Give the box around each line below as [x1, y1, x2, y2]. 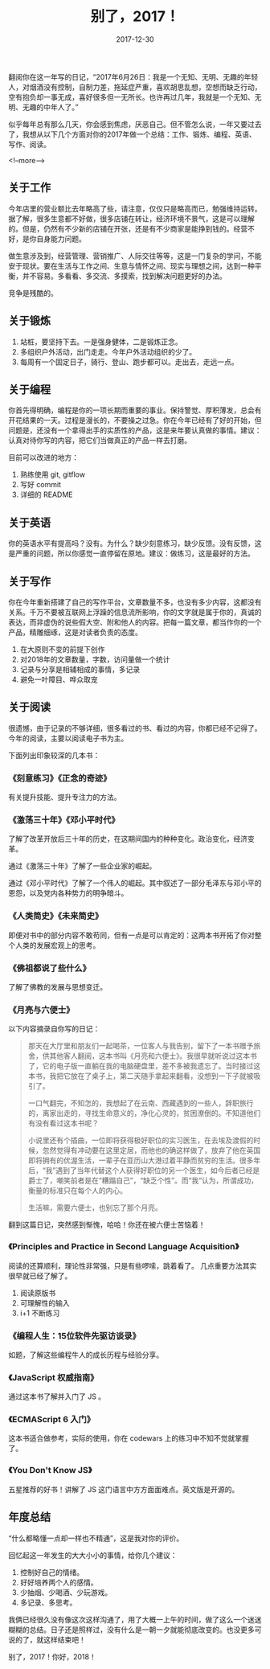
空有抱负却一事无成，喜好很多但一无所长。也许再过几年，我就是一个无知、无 [8, 92, 262, 101]
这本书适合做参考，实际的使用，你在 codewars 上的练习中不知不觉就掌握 [8, 1433, 249, 1443]
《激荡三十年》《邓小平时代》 [8, 814, 120, 826]
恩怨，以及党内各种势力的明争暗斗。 [8, 888, 129, 898]
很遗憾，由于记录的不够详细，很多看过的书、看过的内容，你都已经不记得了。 [8, 723, 262, 732]
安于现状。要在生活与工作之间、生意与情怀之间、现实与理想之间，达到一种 [8, 260, 255, 270]
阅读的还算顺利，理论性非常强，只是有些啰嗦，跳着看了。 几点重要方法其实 [8, 1261, 257, 1270]
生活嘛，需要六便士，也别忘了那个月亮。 [27, 1203, 162, 1212]
